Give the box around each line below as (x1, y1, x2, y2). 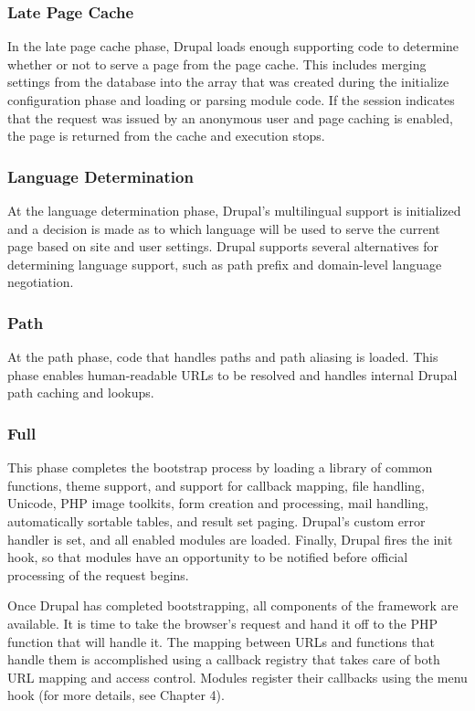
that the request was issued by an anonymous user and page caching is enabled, (7, 108, 453, 127)
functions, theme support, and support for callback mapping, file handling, (7, 475, 426, 494)
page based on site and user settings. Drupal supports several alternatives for (7, 237, 439, 256)
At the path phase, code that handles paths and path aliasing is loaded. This (7, 347, 438, 366)
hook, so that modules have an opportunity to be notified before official (7, 547, 408, 567)
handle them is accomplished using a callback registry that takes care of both (7, 650, 440, 669)
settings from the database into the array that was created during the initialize (7, 72, 449, 91)
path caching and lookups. (7, 383, 154, 402)
